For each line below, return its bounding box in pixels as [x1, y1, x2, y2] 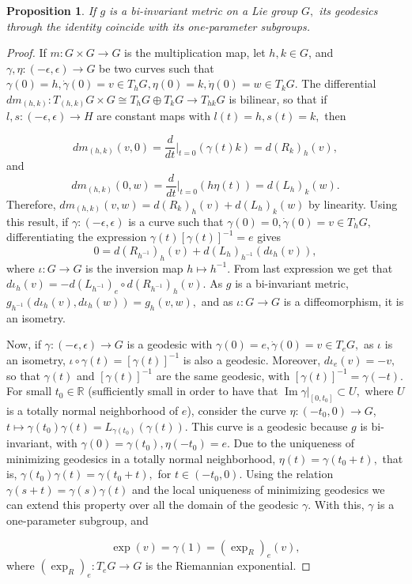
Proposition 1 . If [6, 2, 96, 18]
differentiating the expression [6, 228, 147, 245]
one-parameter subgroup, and [6, 512, 149, 529]
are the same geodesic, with [156, 367, 290, 383]
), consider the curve [187, 402, 286, 418]
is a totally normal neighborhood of [6, 402, 179, 418]
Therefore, [6, 195, 56, 212]
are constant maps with [96, 107, 210, 124]
